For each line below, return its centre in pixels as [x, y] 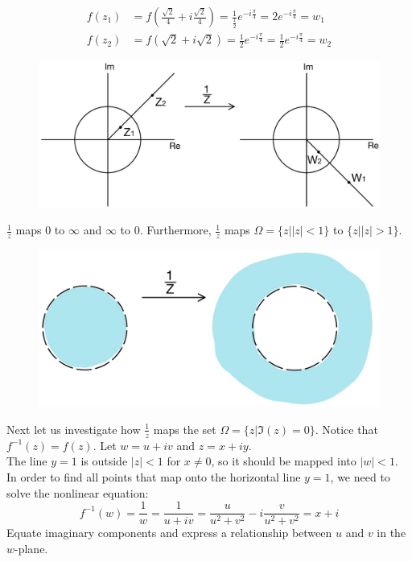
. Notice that [346, 429]
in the [391, 533]
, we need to [360, 476]
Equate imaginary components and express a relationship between [169, 533]
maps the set [185, 429]
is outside [104, 461]
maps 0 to [40, 230]
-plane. [31, 548]
